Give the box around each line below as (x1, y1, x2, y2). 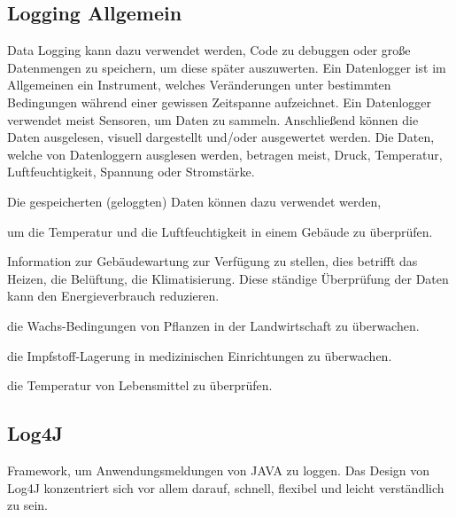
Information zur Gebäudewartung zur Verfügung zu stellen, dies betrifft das (7, 252, 418, 270)
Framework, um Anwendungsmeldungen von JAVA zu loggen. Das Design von (7, 460, 430, 479)
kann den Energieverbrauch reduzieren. (7, 286, 220, 305)
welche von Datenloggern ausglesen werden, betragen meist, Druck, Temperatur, (7, 145, 443, 163)
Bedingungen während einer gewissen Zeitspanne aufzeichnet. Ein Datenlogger (7, 92, 431, 111)
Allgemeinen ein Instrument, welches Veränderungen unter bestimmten (7, 75, 391, 94)
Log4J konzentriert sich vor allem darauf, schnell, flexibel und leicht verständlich (7, 478, 444, 497)
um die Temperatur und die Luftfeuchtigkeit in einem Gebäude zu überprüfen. (7, 222, 433, 240)
